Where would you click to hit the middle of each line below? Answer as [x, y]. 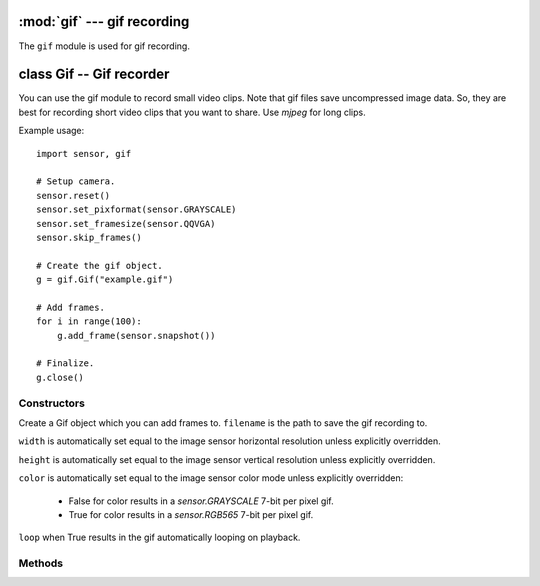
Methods [41, 563]
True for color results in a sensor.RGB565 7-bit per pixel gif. [191, 514]
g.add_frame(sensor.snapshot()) [136, 335]
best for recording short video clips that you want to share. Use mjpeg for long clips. [192, 112]
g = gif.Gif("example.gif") [105, 279]
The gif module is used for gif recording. [104, 46]
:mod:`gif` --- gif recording [104, 21]
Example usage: [51, 131]
